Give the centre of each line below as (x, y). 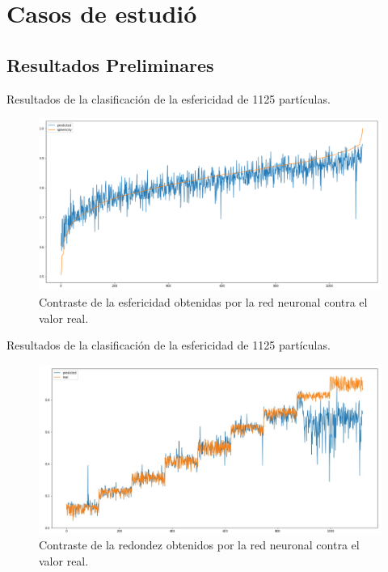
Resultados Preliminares (110, 64)
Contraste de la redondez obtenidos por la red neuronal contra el (199, 545)
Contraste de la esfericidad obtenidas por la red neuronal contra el (203, 302)
